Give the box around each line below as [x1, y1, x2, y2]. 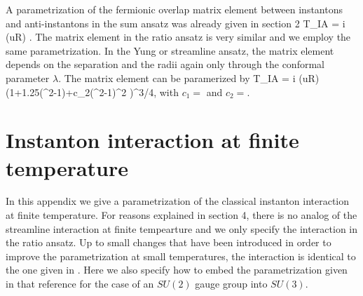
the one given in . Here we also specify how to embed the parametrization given [6, 262, 348, 277]
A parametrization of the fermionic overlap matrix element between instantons [6, 2, 343, 16]
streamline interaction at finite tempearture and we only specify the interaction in [6, 221, 358, 236]
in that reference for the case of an [6, 276, 154, 291]
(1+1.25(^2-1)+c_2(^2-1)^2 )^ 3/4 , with [6, 84, 179, 99]
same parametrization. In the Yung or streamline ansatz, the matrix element [6, 43, 334, 58]
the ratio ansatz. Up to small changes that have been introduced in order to [6, 235, 331, 250]
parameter [6, 70, 50, 85]
